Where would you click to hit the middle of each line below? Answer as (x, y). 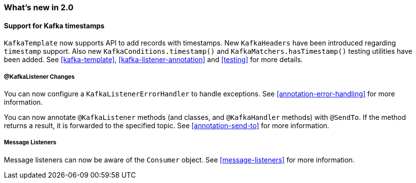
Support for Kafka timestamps (54, 25)
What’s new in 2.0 (39, 7)
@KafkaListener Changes (39, 77)
